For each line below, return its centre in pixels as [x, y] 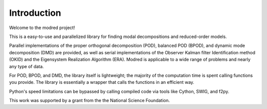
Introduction [35, 13]
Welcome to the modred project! [42, 28]
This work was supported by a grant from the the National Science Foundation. [89, 101]
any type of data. [26, 66]
